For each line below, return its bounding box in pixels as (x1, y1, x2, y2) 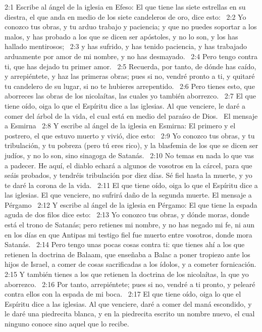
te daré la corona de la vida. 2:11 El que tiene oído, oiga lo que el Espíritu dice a (5, 179, 258, 190)
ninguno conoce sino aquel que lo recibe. (5, 318, 129, 328)
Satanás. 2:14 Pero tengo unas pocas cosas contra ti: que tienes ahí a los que (5, 239, 245, 250)
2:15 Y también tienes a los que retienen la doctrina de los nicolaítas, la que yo (5, 269, 249, 279)
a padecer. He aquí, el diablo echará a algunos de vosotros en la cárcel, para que (5, 160, 252, 170)
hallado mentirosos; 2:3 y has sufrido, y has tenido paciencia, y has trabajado (5, 41, 247, 52)
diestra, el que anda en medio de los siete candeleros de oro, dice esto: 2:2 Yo (5, 11, 246, 22)
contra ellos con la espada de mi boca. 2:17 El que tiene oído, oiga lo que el (5, 289, 241, 299)
